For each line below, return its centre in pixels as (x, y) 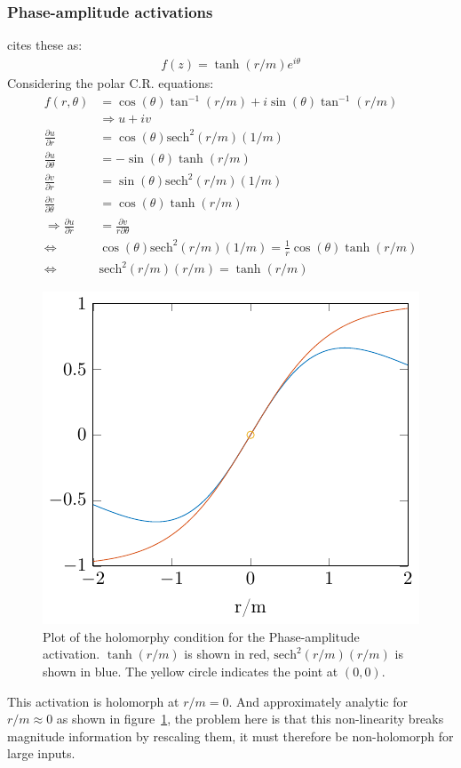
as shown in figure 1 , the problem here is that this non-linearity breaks (250, 719)
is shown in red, (227, 654)
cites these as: (45, 45)
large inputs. (41, 753)
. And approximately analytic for (318, 701)
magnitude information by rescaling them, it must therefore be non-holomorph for (230, 736)
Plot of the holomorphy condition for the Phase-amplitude (201, 636)
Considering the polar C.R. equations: (111, 82)
